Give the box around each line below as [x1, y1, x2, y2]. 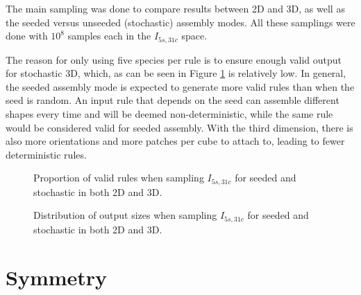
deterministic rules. [6, 147, 87, 161]
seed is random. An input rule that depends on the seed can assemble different [6, 93, 339, 107]
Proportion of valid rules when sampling [33, 170, 204, 185]
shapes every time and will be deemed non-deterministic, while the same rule [6, 107, 333, 121]
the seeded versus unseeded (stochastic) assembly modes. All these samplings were [6, 15, 355, 29]
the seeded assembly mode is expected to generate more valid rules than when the [6, 79, 355, 93]
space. [181, 28, 208, 43]
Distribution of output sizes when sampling [33, 208, 217, 222]
